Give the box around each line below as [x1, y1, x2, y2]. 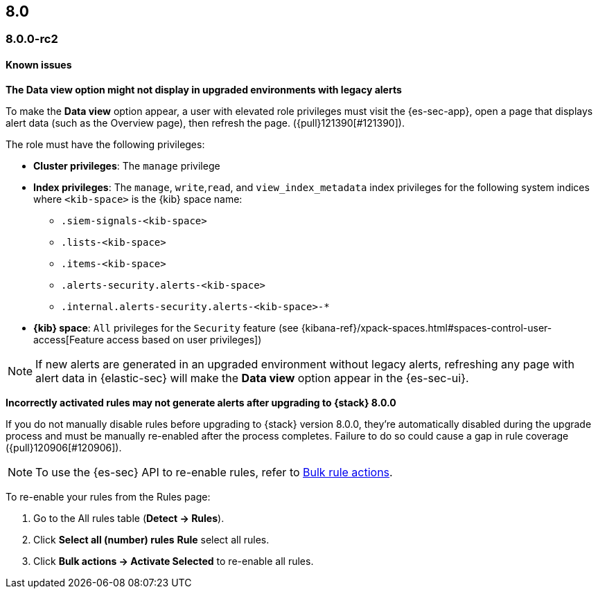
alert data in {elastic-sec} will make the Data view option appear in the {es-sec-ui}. [35, 370, 469, 385]
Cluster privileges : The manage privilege [33, 159, 220, 172]
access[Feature [33, 333, 104, 345]
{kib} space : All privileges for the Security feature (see [33, 321, 299, 334]
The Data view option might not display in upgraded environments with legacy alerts [6, 83, 402, 96]
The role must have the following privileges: [6, 138, 205, 150]
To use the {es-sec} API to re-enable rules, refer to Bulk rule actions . [35, 465, 393, 479]
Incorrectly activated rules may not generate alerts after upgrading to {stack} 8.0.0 [6, 396, 396, 408]
